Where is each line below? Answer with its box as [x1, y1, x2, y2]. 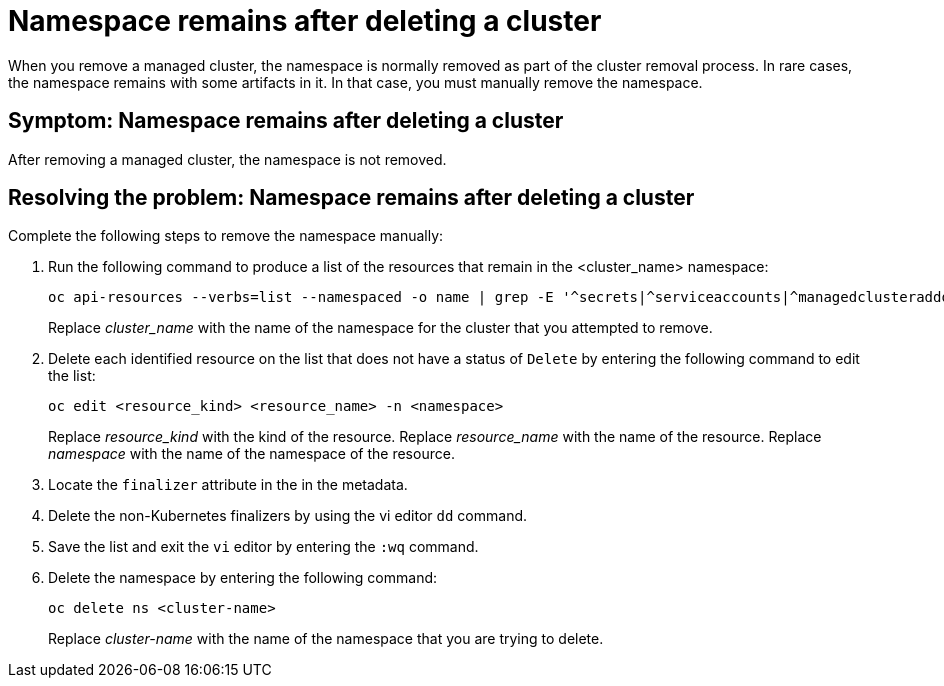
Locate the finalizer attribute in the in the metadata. [48, 476, 408, 494]
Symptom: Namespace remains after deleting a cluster [8, 108, 564, 134]
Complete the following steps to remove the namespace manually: [8, 227, 444, 245]
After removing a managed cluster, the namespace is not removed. [8, 150, 447, 168]
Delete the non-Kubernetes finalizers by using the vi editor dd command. [48, 507, 528, 525]
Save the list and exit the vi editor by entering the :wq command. [48, 538, 479, 556]
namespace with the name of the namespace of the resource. [48, 445, 455, 463]
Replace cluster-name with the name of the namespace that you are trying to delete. [48, 630, 604, 648]
